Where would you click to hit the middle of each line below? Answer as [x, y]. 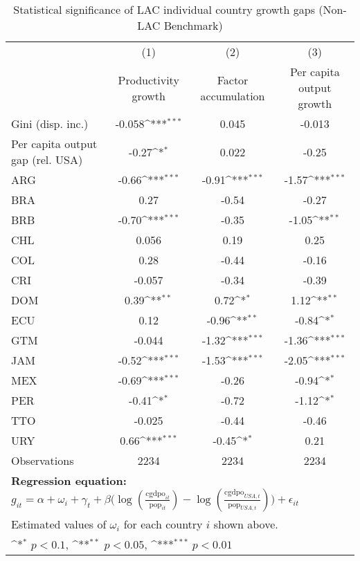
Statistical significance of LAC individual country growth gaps [164, 9]
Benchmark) [193, 25]
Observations [43, 460]
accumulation [233, 95]
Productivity [148, 80]
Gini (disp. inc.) [50, 123]
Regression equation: [69, 480]
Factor [233, 80]
